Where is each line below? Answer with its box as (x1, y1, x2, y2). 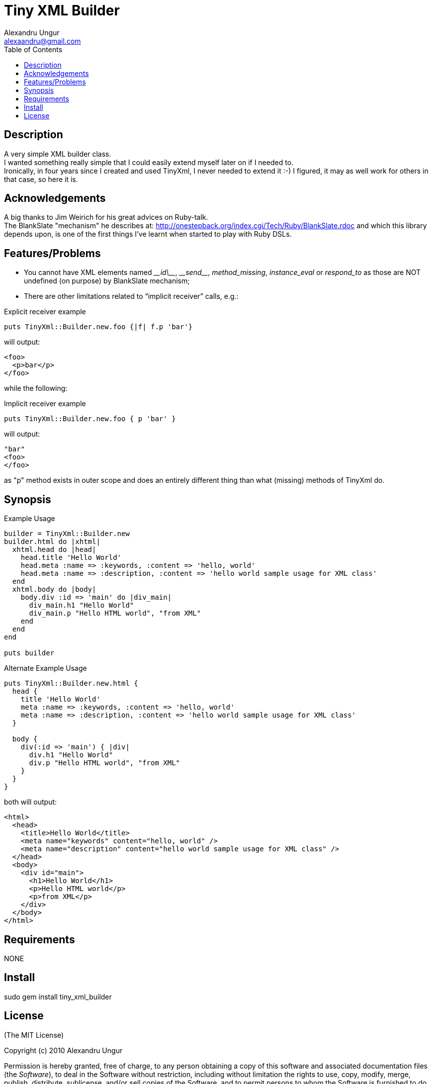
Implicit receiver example (4, 399, 86, 408)
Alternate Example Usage (4, 664, 87, 673)
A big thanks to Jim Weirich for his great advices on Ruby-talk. (4, 213, 208, 222)
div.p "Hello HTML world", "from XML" (29, 759, 180, 767)
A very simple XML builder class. (4, 149, 111, 158)
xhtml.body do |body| (12, 585, 96, 594)
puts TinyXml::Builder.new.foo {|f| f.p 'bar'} (4, 323, 193, 331)
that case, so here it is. (4, 175, 78, 183)
